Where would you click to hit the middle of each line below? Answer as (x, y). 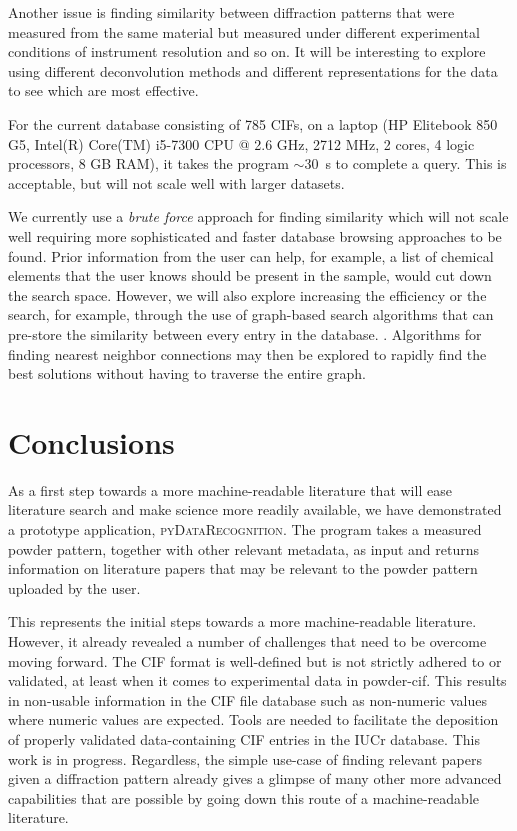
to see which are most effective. (103, 90)
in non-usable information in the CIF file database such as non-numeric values (247, 699)
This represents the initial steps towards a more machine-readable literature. (242, 621)
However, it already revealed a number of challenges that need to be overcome (247, 640)
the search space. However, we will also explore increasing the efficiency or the (247, 294)
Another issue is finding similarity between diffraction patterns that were (231, 12)
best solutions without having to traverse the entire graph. (187, 373)
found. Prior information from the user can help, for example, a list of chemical (251, 255)
